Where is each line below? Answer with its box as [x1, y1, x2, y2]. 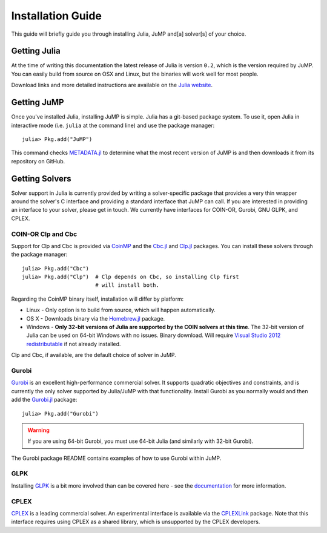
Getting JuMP [11, 97, 64, 108]
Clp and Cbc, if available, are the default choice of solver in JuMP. [11, 352, 176, 359]
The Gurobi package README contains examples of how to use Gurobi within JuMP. [11, 454, 222, 462]
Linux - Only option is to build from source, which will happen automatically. [26, 306, 216, 314]
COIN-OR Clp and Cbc [11, 230, 78, 238]
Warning [27, 427, 50, 434]
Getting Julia [11, 46, 61, 56]
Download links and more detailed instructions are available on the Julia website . [11, 82, 213, 89]
